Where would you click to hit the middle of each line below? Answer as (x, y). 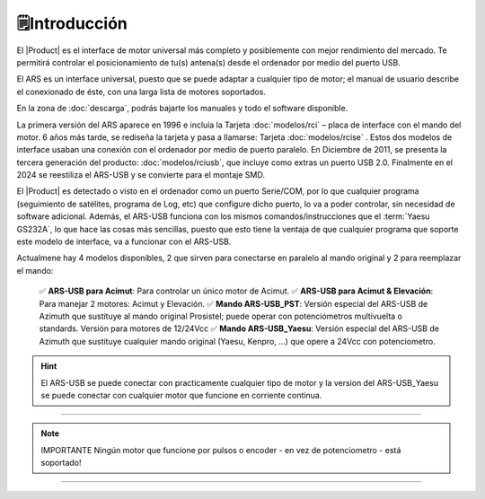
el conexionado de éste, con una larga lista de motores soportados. (141, 92)
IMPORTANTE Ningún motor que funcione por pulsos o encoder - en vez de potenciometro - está (221, 450)
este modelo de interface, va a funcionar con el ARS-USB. (124, 241)
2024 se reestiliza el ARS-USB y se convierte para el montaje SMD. (141, 175)
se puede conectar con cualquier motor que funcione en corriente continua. (181, 395)
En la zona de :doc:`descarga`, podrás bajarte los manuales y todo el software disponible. (182, 109)
